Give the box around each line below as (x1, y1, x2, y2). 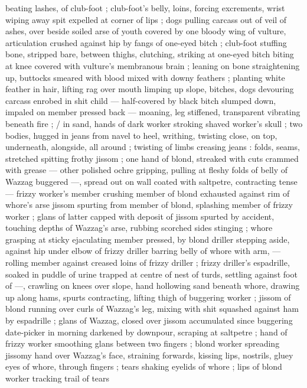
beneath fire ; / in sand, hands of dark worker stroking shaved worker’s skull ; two (5, 117, 303, 129)
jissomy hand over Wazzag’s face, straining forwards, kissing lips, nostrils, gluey (5, 348, 293, 361)
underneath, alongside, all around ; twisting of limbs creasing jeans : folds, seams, (5, 141, 300, 153)
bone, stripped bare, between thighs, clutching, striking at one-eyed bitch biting (5, 48, 294, 60)
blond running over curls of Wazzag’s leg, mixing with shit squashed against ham (5, 302, 299, 315)
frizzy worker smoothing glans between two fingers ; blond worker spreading (5, 337, 280, 350)
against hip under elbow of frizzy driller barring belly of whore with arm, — (5, 244, 281, 257)
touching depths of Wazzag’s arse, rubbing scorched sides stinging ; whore (5, 221, 273, 234)
